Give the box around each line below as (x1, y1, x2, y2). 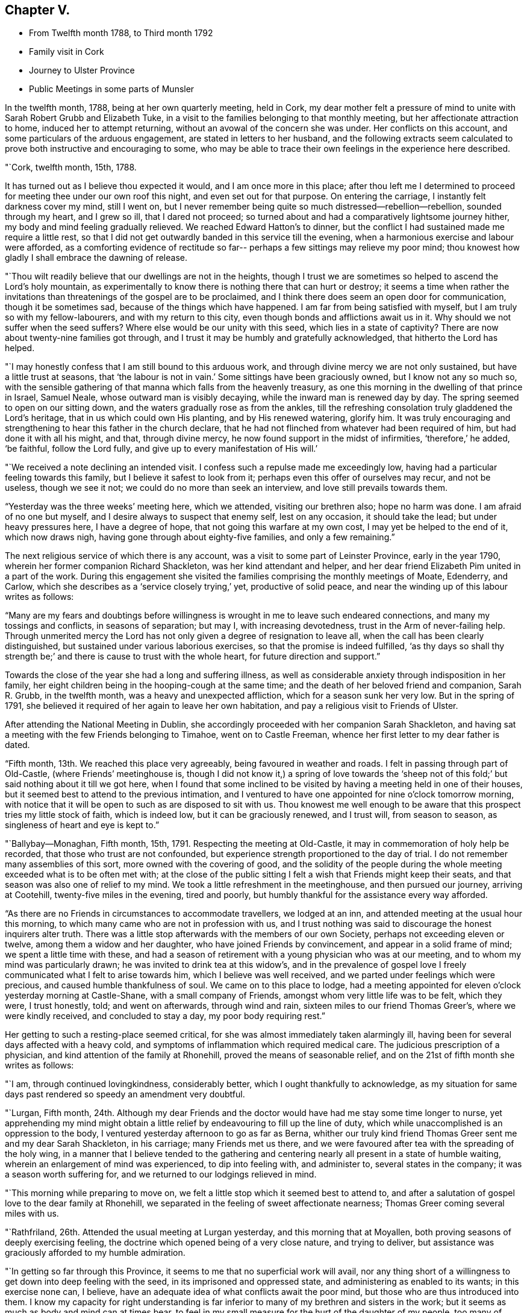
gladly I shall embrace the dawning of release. (5, 252, 188, 263)
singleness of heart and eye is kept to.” (5, 820, 160, 831)
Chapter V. (5, 2, 70, 17)
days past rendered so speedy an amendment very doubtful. (5, 1089, 245, 1100)
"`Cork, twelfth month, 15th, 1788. (5, 162, 137, 173)
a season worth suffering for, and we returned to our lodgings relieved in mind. (5, 1169, 317, 1180)
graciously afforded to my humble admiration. (5, 1247, 186, 1258)
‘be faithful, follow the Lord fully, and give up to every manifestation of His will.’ (5, 443, 318, 454)
